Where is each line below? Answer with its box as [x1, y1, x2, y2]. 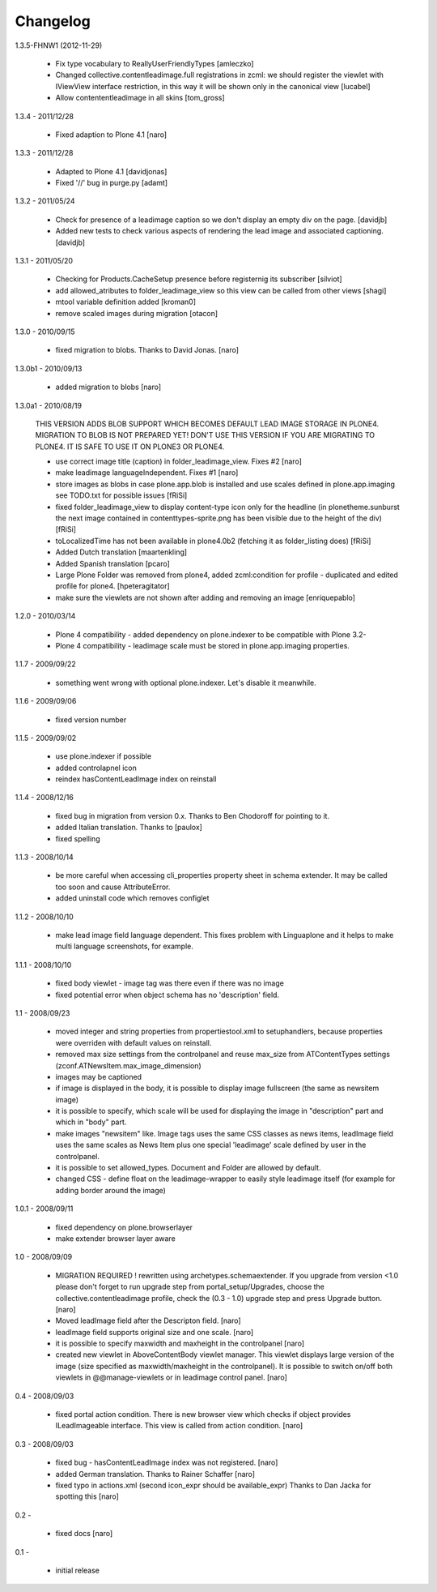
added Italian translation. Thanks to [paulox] [55, 823, 202, 832]
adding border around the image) [55, 1185, 166, 1195]
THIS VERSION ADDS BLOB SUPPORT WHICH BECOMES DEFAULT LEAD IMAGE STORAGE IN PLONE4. [35, 418, 380, 429]
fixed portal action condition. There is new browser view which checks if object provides [55, 1410, 351, 1419]
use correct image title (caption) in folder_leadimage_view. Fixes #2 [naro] [55, 456, 303, 466]
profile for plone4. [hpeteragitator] [55, 581, 170, 591]
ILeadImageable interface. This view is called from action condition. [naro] [55, 1421, 303, 1431]
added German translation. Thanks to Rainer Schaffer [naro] [55, 1469, 255, 1479]
